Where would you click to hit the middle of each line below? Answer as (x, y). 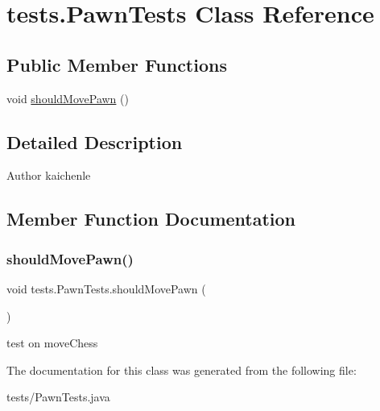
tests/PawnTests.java (58, 397)
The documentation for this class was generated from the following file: (182, 369)
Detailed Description (95, 141)
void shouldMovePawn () (68, 98)
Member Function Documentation (151, 219)
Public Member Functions (117, 64)
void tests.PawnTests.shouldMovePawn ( (106, 288)
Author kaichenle (49, 175)
